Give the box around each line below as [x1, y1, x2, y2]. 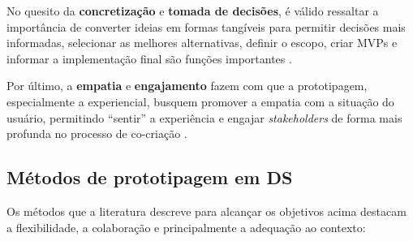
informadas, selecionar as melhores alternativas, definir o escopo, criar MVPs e [6, 34, 398, 51]
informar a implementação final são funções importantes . [6, 49, 292, 67]
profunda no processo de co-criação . [6, 125, 187, 142]
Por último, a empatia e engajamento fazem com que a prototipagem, [6, 77, 368, 94]
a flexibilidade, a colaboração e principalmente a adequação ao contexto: [6, 218, 366, 235]
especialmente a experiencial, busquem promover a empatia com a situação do [6, 93, 394, 110]
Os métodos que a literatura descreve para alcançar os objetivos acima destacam [6, 202, 407, 219]
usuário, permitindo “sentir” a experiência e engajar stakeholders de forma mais [6, 109, 402, 126]
